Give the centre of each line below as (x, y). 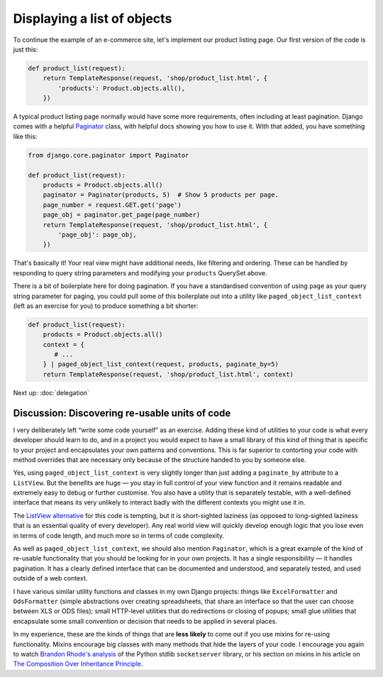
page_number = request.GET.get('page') (112, 205)
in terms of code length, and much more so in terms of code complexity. (119, 535)
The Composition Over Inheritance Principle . (78, 664)
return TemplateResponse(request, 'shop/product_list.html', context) (168, 374)
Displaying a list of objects (93, 18)
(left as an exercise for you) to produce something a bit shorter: (106, 306)
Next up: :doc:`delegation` (51, 392)
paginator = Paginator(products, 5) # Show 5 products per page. (161, 195)
